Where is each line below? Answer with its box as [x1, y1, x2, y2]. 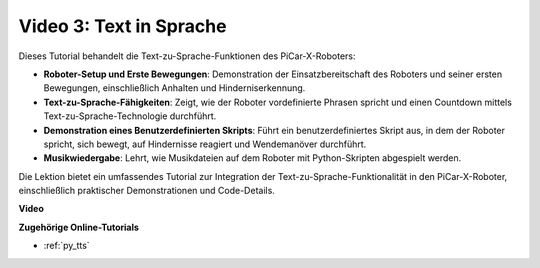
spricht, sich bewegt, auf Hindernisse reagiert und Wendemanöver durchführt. [43, 138, 367, 150]
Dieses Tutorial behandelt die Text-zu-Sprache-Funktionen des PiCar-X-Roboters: [18, 50, 356, 62]
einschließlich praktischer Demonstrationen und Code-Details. [18, 185, 275, 197]
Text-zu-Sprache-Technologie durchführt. [43, 110, 217, 122]
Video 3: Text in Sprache [18, 15, 227, 37]
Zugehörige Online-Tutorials [18, 221, 140, 233]
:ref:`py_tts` [43, 240, 90, 252]
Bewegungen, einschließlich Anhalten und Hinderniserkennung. [43, 82, 306, 94]
